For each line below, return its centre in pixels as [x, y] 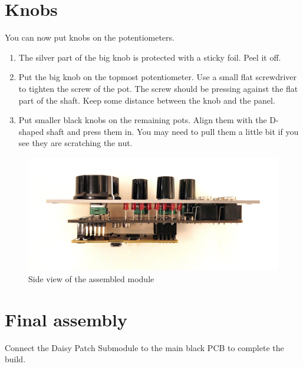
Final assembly [66, 319]
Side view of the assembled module [91, 279]
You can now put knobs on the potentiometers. [90, 37]
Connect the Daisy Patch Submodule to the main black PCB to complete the [144, 347]
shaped [31, 131]
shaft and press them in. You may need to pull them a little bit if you [172, 131]
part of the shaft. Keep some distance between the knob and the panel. [147, 100]
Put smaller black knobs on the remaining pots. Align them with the [143, 120]
